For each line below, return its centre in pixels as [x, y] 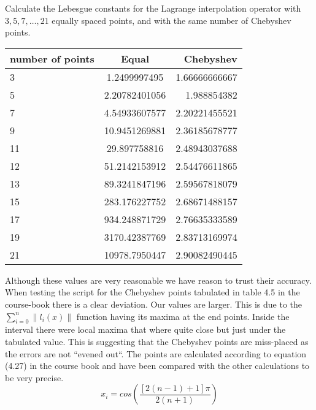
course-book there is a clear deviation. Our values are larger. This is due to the [154, 304]
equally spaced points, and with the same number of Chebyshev [171, 20]
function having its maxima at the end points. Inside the [183, 316]
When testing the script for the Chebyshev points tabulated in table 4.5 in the [152, 292]
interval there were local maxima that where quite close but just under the [145, 329]
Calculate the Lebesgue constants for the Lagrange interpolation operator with [153, 8]
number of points [52, 58]
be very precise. [34, 377]
